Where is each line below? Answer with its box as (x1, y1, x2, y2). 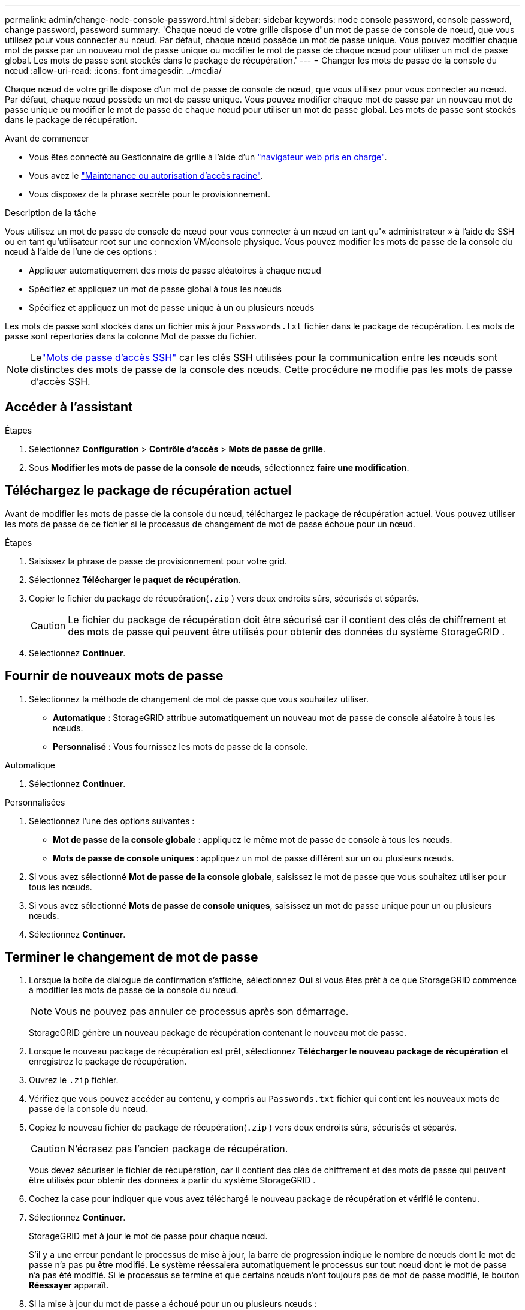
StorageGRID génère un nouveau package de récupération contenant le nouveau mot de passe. (29, 1027, 407, 1038)
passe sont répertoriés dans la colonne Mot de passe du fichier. (5, 331, 257, 341)
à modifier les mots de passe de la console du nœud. (29, 985, 239, 996)
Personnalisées (5, 797, 65, 807)
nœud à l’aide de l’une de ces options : (5, 247, 157, 257)
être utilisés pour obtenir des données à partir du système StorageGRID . (29, 1175, 316, 1186)
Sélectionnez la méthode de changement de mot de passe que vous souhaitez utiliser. (29, 693, 369, 704)
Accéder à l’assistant (5, 399, 133, 415)
